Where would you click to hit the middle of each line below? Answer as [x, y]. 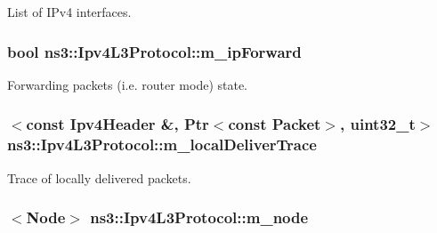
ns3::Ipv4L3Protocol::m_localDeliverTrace [162, 145]
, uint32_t [378, 124]
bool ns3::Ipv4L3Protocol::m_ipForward [154, 51]
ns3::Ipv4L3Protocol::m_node [199, 217]
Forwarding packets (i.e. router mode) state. [128, 84]
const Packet [275, 124]
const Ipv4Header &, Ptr [117, 124]
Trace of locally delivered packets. [99, 177]
